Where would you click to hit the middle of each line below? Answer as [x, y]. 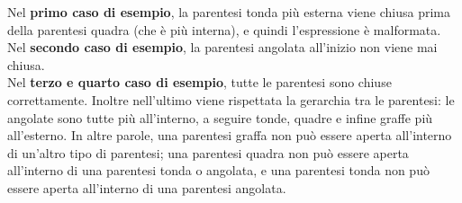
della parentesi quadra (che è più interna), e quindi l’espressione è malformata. [224, 29]
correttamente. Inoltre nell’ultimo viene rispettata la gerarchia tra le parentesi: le [231, 99]
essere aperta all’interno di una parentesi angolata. [147, 187]
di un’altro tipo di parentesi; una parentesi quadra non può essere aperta [208, 152]
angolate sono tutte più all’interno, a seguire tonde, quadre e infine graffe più [220, 117]
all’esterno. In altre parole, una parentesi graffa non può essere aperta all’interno [230, 135]
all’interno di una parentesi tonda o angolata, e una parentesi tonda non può [218, 170]
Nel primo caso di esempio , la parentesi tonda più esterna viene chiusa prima [229, 12]
